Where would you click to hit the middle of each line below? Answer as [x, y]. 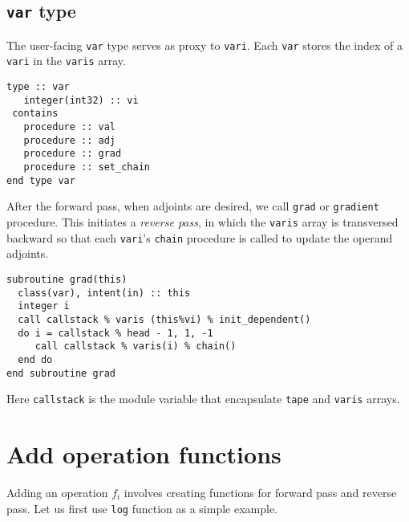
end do [35, 359]
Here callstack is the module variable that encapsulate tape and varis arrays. [203, 399]
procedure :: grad [73, 154]
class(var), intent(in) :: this [104, 293]
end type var [41, 180]
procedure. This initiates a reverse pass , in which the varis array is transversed [202, 222]
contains [35, 114]
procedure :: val [70, 127]
